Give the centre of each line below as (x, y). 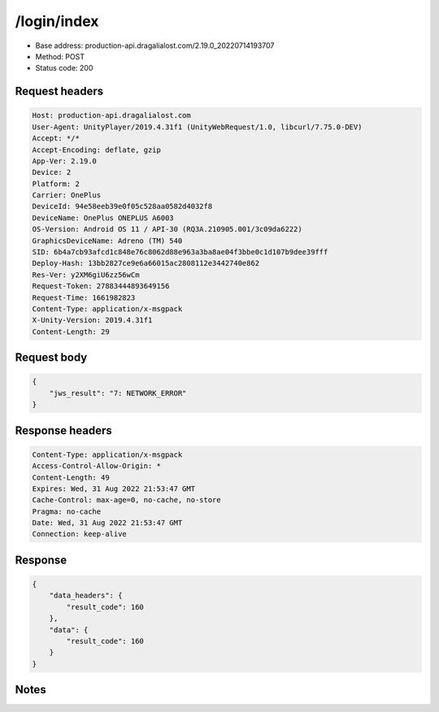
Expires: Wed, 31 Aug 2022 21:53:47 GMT (113, 488)
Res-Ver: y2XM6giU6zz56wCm (86, 275)
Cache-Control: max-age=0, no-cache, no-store (126, 500)
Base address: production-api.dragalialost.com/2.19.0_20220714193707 (155, 46)
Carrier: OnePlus (67, 195)
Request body (51, 358)
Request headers (59, 91)
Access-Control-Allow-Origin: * (97, 466)
